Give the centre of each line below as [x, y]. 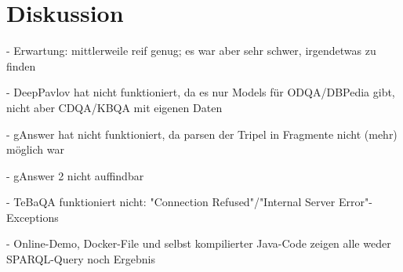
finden [21, 65]
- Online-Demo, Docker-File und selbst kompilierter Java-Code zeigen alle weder [199, 243]
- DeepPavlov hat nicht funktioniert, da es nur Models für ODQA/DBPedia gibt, [201, 92]
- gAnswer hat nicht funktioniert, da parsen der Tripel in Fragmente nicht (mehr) [202, 134]
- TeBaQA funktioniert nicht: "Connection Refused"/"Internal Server [171, 202]
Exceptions [33, 217]
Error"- [355, 202]
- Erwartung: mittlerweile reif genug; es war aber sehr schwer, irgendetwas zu [191, 51]
